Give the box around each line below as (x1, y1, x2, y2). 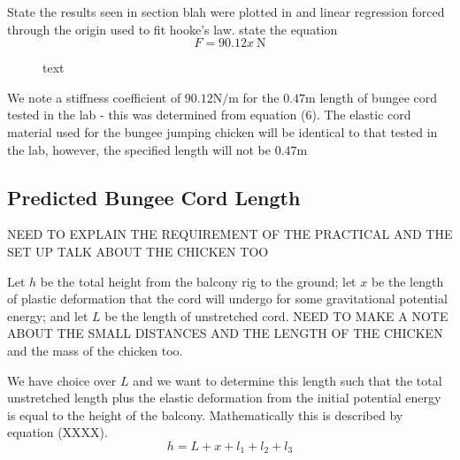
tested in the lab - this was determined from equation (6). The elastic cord (7, 105, 411, 124)
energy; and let (7, 306, 88, 325)
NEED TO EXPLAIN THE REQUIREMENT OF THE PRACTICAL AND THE (7, 225, 453, 243)
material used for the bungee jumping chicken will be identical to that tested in (7, 122, 438, 141)
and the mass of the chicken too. (7, 341, 183, 359)
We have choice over (7, 371, 117, 389)
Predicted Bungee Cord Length (7, 183, 301, 211)
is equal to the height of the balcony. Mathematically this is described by (7, 405, 403, 424)
